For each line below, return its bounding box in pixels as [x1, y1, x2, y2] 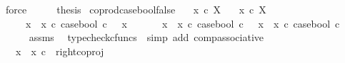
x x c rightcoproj [15, 43, 104, 58]
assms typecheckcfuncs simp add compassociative [29, 30, 264, 45]
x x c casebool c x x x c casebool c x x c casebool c [25, 16, 340, 30]
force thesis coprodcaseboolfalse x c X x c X [5, 2, 266, 16]
